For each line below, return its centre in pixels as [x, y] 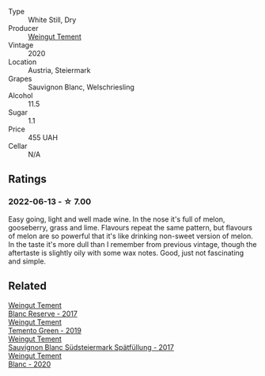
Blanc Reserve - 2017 [43, 313]
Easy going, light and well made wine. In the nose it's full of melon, [117, 219]
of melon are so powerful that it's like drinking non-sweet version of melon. [131, 236]
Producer [23, 28]
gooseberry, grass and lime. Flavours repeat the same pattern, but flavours [131, 227]
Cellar [18, 146]
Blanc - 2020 [30, 364]
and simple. [27, 261]
